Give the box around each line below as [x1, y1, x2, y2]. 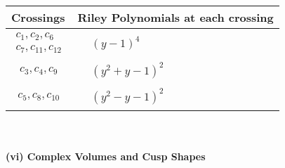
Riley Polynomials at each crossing [77, 9, 274, 25]
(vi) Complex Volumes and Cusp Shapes [6, 148, 206, 163]
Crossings [11, 9, 65, 25]
